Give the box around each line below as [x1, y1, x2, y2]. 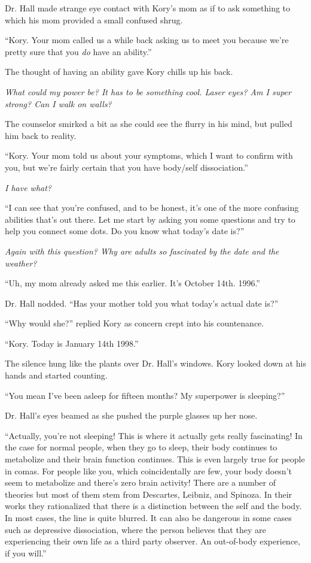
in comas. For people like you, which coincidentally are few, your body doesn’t [5, 464, 292, 477]
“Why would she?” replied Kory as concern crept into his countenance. [5, 317, 264, 329]
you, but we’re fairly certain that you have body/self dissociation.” [5, 161, 248, 173]
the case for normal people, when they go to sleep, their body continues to [5, 441, 278, 453]
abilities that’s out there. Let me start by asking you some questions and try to [5, 213, 295, 225]
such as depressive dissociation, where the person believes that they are [5, 523, 266, 535]
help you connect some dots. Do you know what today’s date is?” [5, 225, 245, 237]
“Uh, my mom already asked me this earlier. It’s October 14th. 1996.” [5, 277, 260, 289]
